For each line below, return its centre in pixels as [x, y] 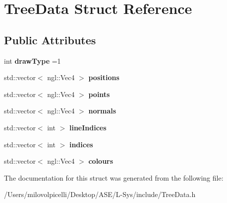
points [99, 94]
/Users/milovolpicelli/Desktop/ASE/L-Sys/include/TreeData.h [100, 194]
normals [102, 111]
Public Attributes [50, 40]
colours [101, 161]
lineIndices [88, 127]
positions [104, 77]
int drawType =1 [32, 60]
